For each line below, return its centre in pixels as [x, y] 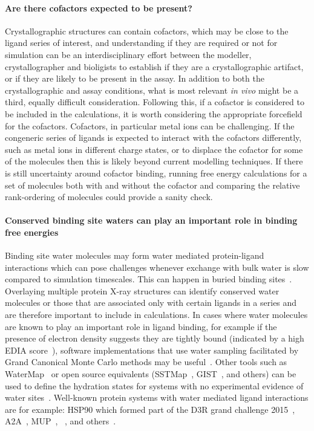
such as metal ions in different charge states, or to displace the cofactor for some [154, 149]
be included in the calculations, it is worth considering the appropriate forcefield [154, 113]
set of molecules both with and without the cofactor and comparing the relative [152, 185]
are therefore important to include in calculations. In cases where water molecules [156, 315]
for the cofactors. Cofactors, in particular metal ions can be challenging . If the [150, 125]
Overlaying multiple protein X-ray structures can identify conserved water [142, 290]
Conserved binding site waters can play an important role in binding [151, 220]
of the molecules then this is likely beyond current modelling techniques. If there [154, 161]
